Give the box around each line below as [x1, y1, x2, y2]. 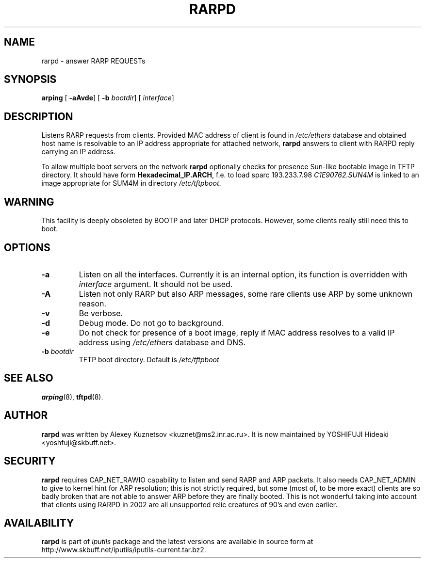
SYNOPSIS [4, 73, 57, 86]
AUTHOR [4, 409, 48, 422]
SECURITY [4, 455, 56, 467]
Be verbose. [79, 308, 123, 318]
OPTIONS [4, 241, 50, 254]
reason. [79, 298, 107, 308]
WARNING [4, 195, 54, 208]
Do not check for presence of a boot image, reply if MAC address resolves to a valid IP [79, 327, 395, 337]
